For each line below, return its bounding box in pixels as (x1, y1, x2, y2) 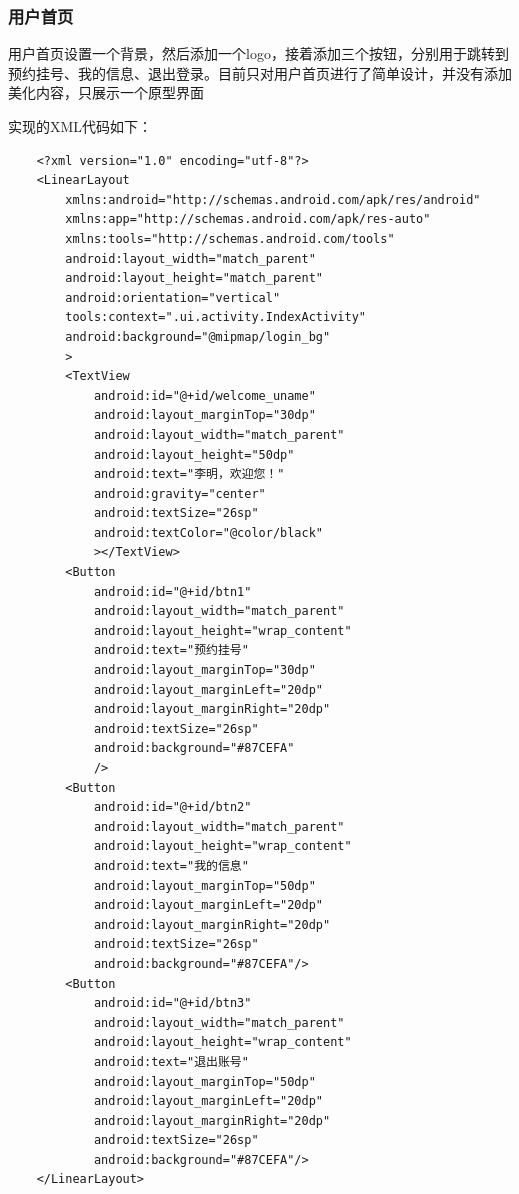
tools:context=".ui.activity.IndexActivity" (65, 310, 366, 325)
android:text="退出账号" (93, 1054, 249, 1069)
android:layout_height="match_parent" (65, 271, 323, 286)
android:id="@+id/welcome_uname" (93, 388, 316, 403)
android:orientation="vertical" (65, 290, 281, 305)
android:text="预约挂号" (93, 643, 249, 658)
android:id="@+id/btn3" (93, 996, 252, 1011)
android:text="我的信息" (93, 858, 249, 873)
